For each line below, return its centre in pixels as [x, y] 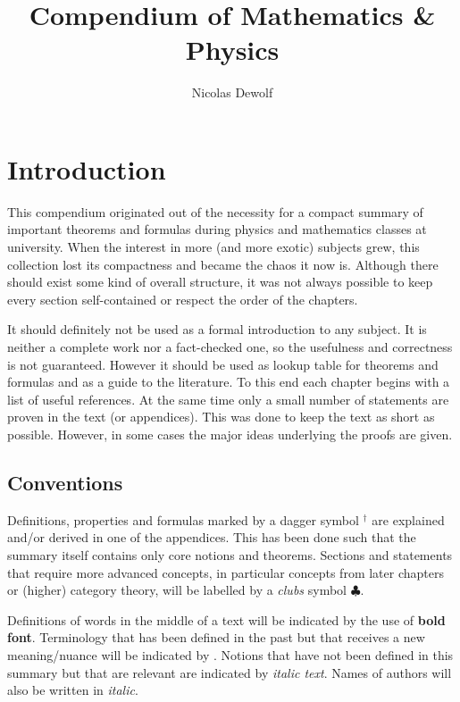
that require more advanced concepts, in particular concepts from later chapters [226, 572]
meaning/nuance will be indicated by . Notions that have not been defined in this [230, 654]
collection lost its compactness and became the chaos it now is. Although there [223, 264]
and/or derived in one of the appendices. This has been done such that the [212, 537]
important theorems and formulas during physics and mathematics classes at [217, 229]
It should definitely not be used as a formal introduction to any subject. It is [217, 329]
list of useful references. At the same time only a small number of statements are [228, 399]
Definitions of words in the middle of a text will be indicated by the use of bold [226, 619]
